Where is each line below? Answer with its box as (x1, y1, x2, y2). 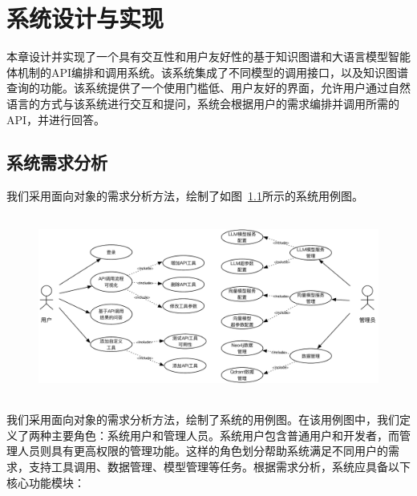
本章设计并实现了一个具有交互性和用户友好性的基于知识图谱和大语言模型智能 (6, 48, 411, 65)
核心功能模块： (6, 474, 85, 490)
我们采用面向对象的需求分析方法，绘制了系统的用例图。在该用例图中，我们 (6, 411, 399, 428)
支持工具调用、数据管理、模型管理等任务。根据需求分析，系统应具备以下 (28, 458, 411, 475)
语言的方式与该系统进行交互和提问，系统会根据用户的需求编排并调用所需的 (6, 95, 399, 111)
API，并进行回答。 (6, 111, 106, 127)
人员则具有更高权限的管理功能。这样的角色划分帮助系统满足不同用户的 (17, 442, 388, 459)
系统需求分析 (6, 150, 107, 175)
